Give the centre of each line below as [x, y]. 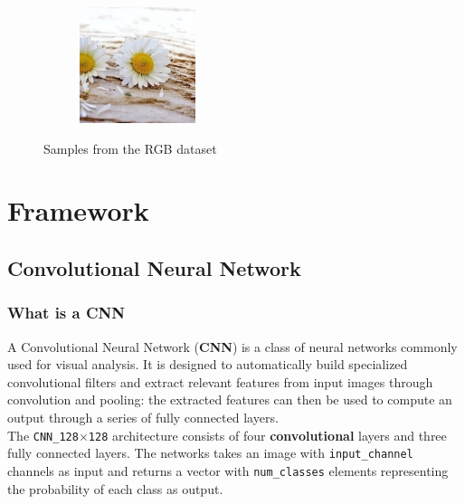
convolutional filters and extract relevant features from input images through [220, 381]
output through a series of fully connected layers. [143, 417]
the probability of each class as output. [115, 488]
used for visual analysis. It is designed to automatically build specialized [208, 364]
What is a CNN [66, 313]
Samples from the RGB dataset [130, 148]
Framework [78, 210]
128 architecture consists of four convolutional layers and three [267, 435]
